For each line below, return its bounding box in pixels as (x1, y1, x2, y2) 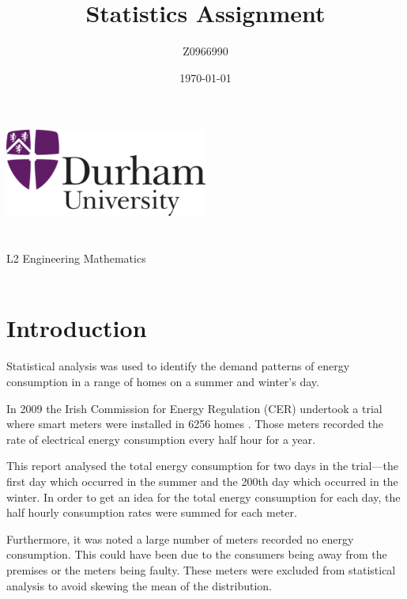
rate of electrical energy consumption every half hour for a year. (6, 430, 316, 447)
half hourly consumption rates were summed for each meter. (6, 504, 297, 521)
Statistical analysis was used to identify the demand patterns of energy (6, 358, 350, 374)
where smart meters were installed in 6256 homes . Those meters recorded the (6, 415, 384, 432)
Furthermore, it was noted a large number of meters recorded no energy (6, 530, 354, 547)
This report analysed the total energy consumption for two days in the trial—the (6, 457, 398, 474)
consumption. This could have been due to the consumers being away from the (6, 546, 387, 563)
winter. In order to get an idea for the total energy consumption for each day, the (6, 488, 401, 505)
